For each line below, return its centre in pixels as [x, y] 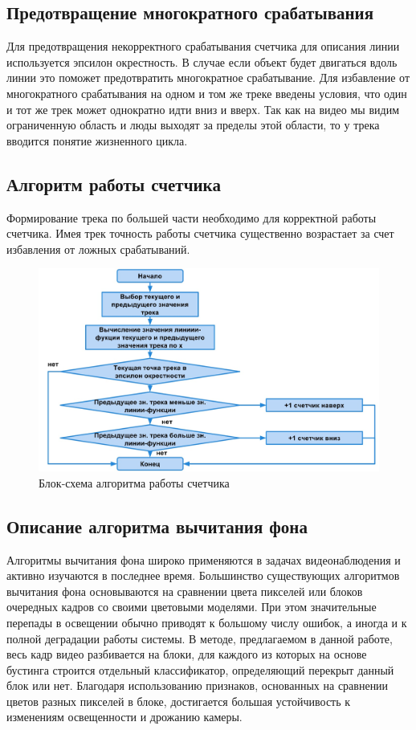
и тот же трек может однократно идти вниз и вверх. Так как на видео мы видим [203, 109]
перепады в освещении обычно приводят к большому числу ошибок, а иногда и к [207, 622]
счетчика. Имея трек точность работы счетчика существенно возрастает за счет [200, 233]
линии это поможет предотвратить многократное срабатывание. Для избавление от [208, 77]
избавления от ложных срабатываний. [98, 249]
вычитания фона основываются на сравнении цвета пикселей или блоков [185, 591]
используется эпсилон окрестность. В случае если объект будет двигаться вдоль [202, 61]
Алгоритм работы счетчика [114, 184]
